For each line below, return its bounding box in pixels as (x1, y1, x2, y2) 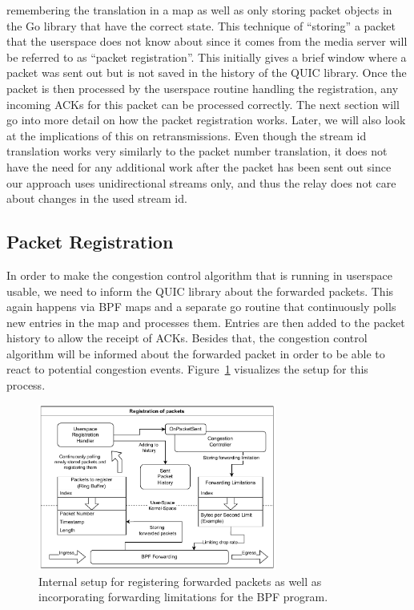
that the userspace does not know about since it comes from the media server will (6, 33, 408, 50)
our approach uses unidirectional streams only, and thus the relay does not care (6, 174, 396, 191)
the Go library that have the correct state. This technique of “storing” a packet (6, 17, 396, 34)
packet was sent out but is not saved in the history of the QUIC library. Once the (6, 64, 407, 81)
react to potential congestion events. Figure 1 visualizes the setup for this (6, 361, 368, 378)
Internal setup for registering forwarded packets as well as (38, 572, 322, 589)
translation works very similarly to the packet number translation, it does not (6, 143, 388, 160)
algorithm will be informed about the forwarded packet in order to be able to (6, 345, 385, 362)
